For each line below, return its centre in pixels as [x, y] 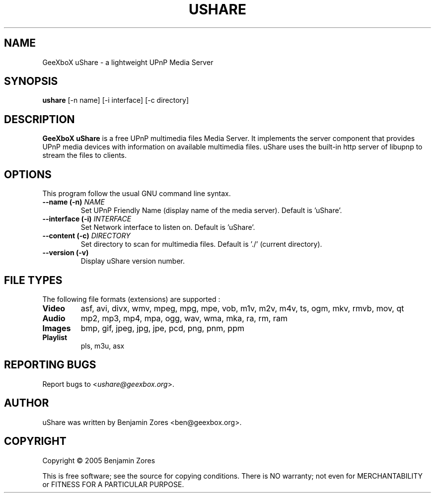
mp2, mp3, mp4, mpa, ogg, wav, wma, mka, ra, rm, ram [184, 318]
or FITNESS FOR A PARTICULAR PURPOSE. [113, 484]
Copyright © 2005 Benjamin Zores [99, 460]
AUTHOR [27, 403]
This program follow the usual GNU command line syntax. [137, 194]
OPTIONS [28, 174]
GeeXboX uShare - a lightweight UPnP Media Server [128, 62]
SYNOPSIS [31, 81]
